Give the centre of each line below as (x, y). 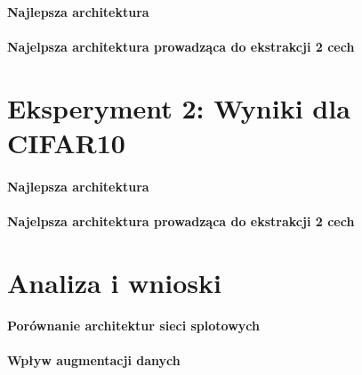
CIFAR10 (66, 142)
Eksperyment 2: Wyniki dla (179, 107)
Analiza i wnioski (114, 282)
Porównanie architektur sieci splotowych (133, 326)
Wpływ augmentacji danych (94, 360)
